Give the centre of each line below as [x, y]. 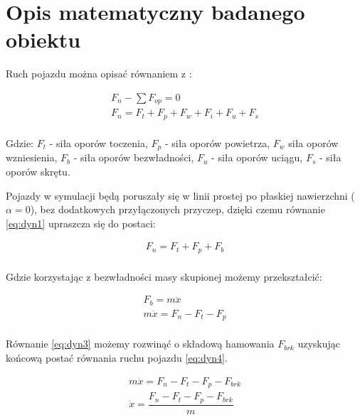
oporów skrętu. [38, 171]
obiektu [43, 39]
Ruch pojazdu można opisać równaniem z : [99, 74]
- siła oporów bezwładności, [134, 157]
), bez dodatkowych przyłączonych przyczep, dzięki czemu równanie [178, 209]
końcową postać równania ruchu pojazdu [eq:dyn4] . [117, 358]
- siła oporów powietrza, [217, 142]
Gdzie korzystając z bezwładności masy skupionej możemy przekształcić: [164, 276]
